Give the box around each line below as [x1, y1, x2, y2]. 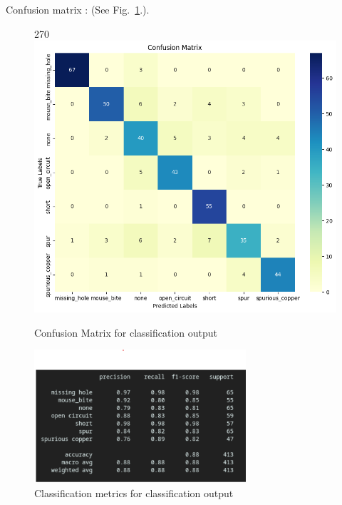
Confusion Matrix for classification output [34, 325, 218, 340]
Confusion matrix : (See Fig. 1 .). [6, 2, 150, 16]
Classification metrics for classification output [34, 486, 234, 500]
